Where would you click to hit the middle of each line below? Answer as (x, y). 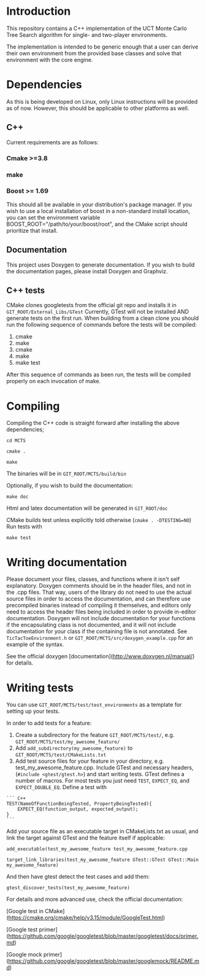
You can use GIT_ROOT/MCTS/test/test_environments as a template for (94, 705)
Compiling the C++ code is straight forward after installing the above (93, 423)
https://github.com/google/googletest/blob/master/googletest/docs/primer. (103, 936)
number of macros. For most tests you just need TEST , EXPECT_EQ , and (102, 780)
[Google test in (25, 911)
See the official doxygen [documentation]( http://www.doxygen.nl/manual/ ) (101, 656)
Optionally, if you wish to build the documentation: (70, 486)
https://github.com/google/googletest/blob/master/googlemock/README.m (104, 961)
